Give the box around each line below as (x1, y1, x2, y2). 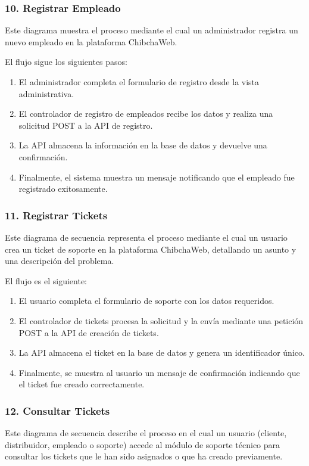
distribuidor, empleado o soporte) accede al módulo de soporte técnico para (5, 438, 280, 451)
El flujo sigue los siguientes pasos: (5, 55, 127, 68)
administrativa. (18, 87, 74, 100)
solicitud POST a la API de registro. (18, 119, 153, 131)
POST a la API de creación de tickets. (18, 326, 159, 338)
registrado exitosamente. (18, 182, 108, 195)
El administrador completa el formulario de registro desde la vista (18, 76, 260, 88)
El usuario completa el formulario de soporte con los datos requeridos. (18, 294, 274, 307)
